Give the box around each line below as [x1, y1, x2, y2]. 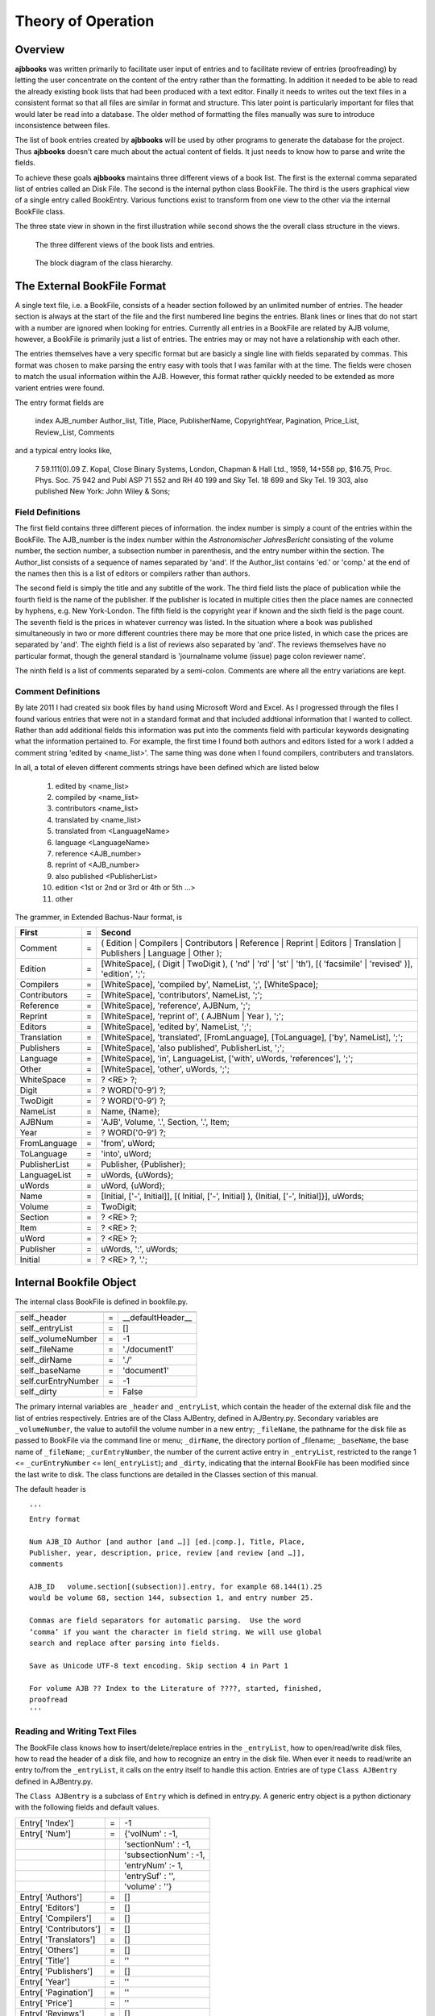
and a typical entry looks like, [14, 446, 113, 456]
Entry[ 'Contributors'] [19, 1923, 101, 1935]
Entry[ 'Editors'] [19, 1901, 80, 1913]
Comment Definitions [14, 685, 101, 697]
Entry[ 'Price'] [19, 1997, 72, 2008]
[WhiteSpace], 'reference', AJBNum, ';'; [101, 1000, 251, 1011]
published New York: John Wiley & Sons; [35, 486, 171, 496]
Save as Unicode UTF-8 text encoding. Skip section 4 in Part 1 [29, 1661, 289, 1670]
